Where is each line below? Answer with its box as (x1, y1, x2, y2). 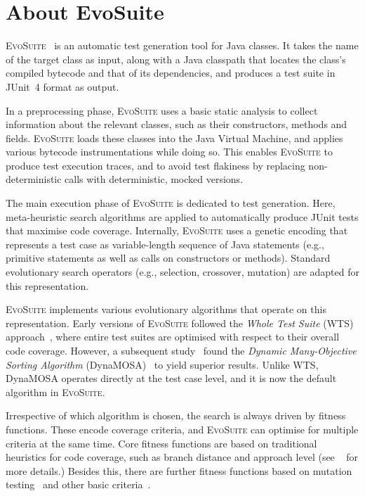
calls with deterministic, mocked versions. (65, 172, 244, 186)
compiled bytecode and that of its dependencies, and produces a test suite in (6, 65, 336, 80)
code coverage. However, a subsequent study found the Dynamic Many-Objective (6, 343, 357, 357)
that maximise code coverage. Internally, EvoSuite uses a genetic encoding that (6, 223, 348, 238)
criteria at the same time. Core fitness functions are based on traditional (6, 435, 317, 450)
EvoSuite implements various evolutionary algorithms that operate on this (6, 302, 326, 317)
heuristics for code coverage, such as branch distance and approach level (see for (6, 450, 358, 464)
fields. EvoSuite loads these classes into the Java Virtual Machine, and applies (6, 130, 343, 145)
